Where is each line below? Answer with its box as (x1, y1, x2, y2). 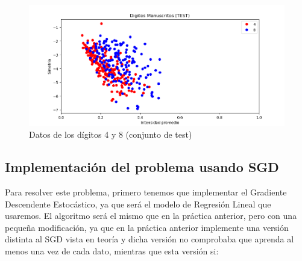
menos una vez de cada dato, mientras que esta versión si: (5, 244, 219, 257)
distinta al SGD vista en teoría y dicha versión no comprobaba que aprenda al (5, 233, 294, 245)
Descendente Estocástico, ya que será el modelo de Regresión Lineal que (5, 197, 271, 210)
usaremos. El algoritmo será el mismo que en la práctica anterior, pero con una (5, 209, 297, 222)
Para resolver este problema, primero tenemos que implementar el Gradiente (5, 185, 287, 198)
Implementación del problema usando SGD (5, 158, 279, 176)
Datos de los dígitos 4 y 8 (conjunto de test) (29, 128, 192, 141)
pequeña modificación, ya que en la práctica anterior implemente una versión (5, 221, 289, 233)
